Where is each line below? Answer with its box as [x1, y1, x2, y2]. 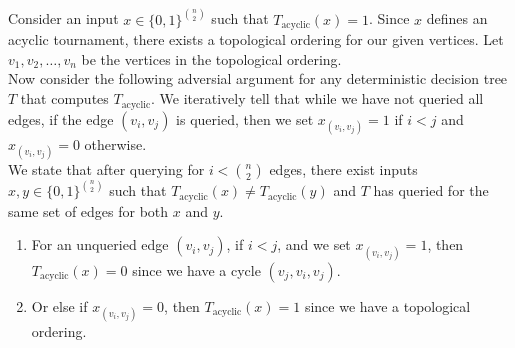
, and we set [277, 234, 351, 255]
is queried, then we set [176, 108, 314, 129]
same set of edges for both [8, 200, 169, 221]
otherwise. [84, 133, 147, 154]
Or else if [31, 295, 88, 316]
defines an [426, 8, 488, 29]
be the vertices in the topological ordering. [81, 48, 342, 69]
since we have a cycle [132, 259, 261, 280]
